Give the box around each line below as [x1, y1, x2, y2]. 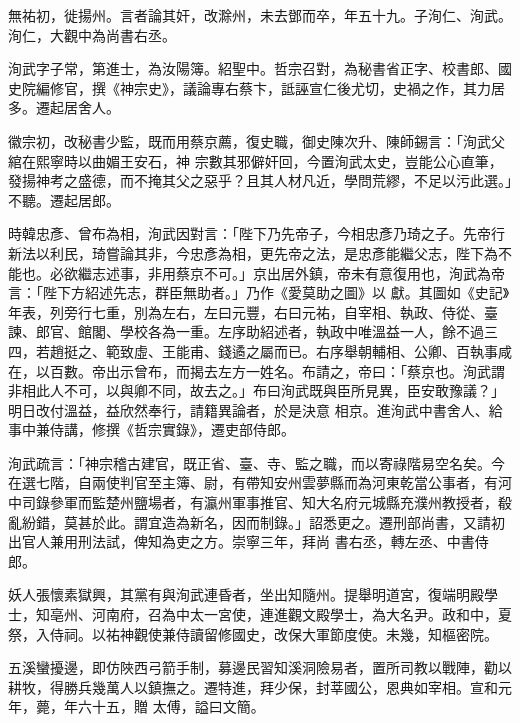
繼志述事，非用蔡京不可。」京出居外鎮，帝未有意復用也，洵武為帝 [77, 262, 505, 283]
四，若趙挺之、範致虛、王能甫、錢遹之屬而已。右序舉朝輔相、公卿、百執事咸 [8, 340, 512, 361]
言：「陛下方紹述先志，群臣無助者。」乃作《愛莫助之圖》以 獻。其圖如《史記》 [8, 282, 510, 303]
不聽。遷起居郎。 [8, 189, 120, 210]
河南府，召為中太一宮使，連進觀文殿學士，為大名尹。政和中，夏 [91, 604, 512, 625]
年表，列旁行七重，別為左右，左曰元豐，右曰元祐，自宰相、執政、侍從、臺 [8, 301, 498, 322]
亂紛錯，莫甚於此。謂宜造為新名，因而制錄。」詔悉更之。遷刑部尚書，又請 [8, 511, 491, 532]
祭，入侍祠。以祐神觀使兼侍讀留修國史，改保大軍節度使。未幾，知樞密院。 [8, 623, 498, 644]
